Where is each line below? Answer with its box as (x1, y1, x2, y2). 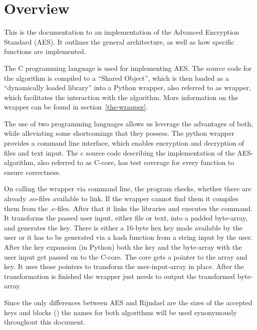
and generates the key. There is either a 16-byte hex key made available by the (4, 222, 243, 232)
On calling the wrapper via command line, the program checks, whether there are (4, 183, 252, 194)
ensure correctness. (4, 166, 61, 177)
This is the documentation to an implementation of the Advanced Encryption (4, 27, 239, 37)
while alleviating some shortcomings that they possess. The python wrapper (4, 128, 234, 138)
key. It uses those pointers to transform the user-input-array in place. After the (4, 261, 244, 272)
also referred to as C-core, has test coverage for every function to (37, 157, 234, 167)
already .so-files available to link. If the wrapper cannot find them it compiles (4, 193, 239, 204)
